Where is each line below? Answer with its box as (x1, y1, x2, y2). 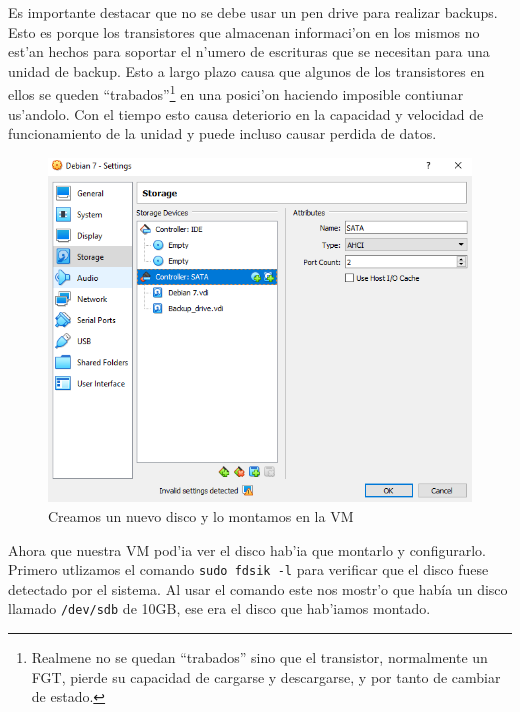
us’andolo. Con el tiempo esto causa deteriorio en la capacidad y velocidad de (8, 103, 484, 124)
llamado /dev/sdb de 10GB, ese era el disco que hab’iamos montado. (8, 598, 431, 619)
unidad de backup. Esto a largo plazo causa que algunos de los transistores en (8, 60, 485, 81)
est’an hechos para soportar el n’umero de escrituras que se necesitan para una (8, 41, 490, 62)
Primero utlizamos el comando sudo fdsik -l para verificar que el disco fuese (8, 559, 489, 580)
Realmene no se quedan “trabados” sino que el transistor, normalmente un (31, 647, 488, 668)
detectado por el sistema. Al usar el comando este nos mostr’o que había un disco (8, 578, 508, 599)
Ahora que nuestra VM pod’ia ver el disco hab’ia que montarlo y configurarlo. (8, 539, 486, 560)
